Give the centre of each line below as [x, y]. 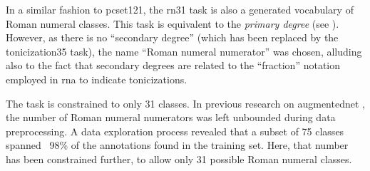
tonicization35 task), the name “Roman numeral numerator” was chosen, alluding [184, 51]
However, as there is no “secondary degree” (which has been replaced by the [172, 37]
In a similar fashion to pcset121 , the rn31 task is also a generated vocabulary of [180, 9]
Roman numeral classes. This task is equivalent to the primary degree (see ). [173, 23]
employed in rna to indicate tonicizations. [97, 79]
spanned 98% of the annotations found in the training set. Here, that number [177, 145]
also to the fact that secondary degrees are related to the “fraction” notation [173, 65]
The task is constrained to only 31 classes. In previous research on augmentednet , [185, 103]
